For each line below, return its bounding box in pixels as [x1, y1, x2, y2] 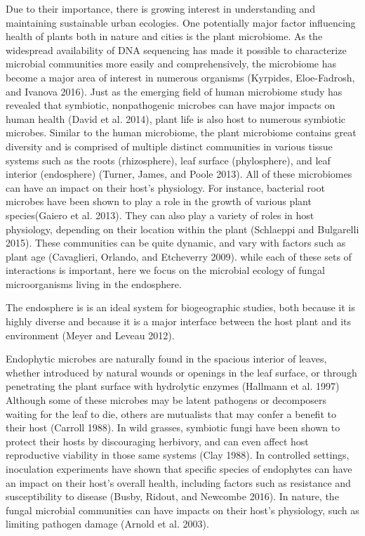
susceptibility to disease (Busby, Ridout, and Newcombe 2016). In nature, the [6, 489, 339, 504]
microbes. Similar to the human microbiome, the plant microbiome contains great [6, 125, 357, 140]
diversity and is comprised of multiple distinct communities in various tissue [6, 138, 333, 153]
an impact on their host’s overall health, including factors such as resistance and [6, 475, 351, 490]
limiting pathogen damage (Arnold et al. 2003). [6, 516, 209, 531]
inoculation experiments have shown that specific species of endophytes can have [6, 462, 352, 476]
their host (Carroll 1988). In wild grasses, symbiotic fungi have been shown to [6, 420, 340, 435]
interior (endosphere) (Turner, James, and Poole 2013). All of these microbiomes [6, 166, 352, 181]
